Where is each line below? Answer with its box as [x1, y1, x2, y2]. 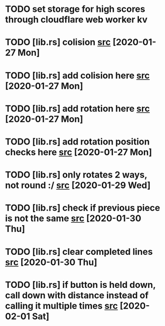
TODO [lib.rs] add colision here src [5, 70, 150, 81]
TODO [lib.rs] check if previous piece [5, 202, 161, 214]
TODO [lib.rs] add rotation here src [5, 103, 150, 114]
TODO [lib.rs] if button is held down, [5, 279, 156, 290]
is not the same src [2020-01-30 [5, 213, 142, 224]
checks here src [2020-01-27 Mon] [5, 146, 152, 158]
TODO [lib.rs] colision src [5, 37, 111, 48]
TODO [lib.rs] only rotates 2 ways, [5, 169, 147, 181]
